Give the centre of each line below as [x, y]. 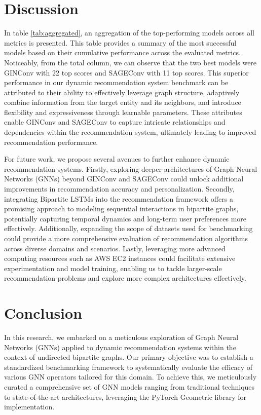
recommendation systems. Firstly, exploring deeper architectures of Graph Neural [131, 168]
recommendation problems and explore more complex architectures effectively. [125, 278]
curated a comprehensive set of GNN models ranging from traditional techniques [129, 387]
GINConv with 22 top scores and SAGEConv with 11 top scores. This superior [126, 72]
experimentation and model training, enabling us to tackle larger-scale [113, 268]
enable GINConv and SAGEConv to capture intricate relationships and [115, 122]
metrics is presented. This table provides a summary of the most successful [120, 42]
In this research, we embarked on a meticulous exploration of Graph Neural [121, 337]
